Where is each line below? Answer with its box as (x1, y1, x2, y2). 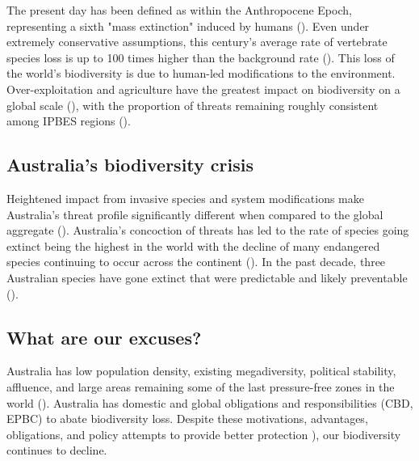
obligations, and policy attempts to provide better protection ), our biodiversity (6, 425, 401, 442)
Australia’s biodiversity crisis (6, 152, 253, 177)
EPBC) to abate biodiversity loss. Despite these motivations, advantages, (6, 410, 368, 427)
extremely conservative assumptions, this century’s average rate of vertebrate (6, 33, 388, 50)
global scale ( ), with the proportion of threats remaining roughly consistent (6, 96, 379, 113)
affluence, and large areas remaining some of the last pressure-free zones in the (6, 378, 395, 395)
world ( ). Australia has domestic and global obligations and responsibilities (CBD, (6, 394, 413, 411)
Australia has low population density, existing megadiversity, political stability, (6, 362, 396, 379)
